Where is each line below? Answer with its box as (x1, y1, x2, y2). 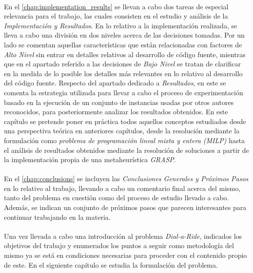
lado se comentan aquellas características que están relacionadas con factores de (4, 39, 242, 49)
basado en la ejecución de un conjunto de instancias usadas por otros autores (4, 97, 234, 107)
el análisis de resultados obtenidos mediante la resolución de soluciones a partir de (4, 145, 249, 155)
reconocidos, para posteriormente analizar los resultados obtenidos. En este (4, 106, 228, 117)
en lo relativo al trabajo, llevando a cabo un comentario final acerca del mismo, (4, 183, 241, 193)
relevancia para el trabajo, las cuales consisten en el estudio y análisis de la (4, 11, 228, 21)
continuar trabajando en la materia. (4, 211, 111, 222)
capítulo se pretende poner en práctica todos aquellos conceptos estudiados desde (4, 116, 246, 126)
